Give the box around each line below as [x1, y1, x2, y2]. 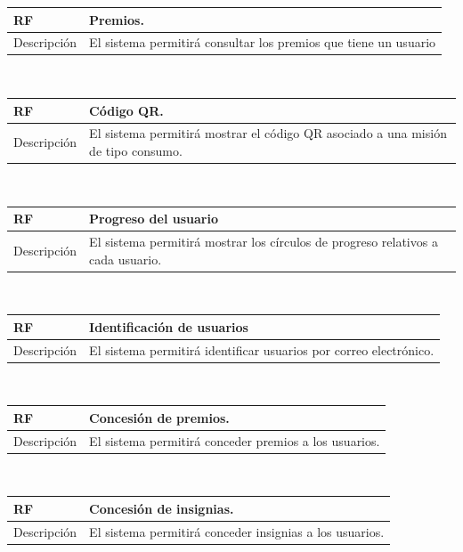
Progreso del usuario [89, 209, 218, 228]
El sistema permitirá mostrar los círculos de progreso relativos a [89, 232, 438, 250]
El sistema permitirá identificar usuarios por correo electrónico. [89, 340, 435, 359]
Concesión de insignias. [89, 499, 234, 517]
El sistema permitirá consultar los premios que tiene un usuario [89, 33, 436, 52]
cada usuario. [89, 249, 162, 268]
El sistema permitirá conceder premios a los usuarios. [89, 431, 380, 450]
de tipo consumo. [89, 141, 183, 159]
